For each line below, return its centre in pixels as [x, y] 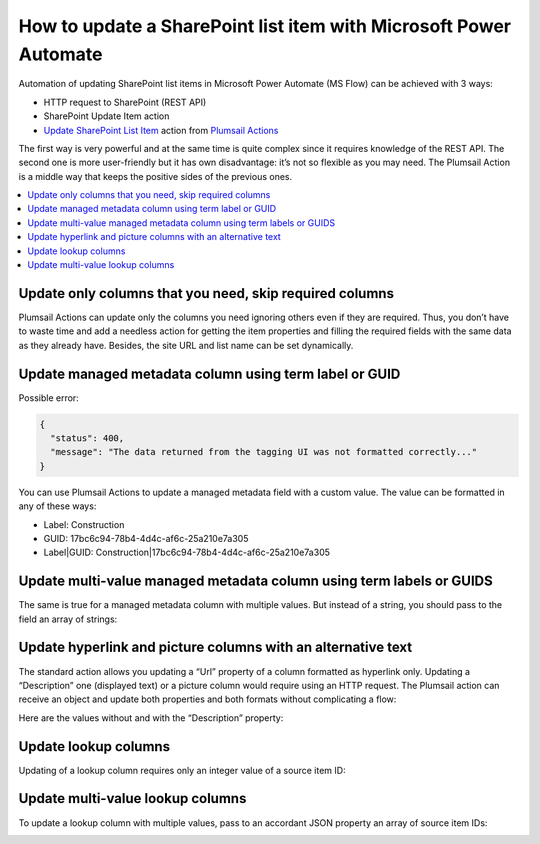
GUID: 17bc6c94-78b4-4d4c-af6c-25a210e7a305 [146, 538]
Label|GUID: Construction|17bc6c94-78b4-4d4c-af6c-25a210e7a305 [186, 552]
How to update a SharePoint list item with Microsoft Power [265, 26]
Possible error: [48, 397]
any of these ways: [57, 506]
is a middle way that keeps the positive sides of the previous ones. [155, 176]
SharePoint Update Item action [106, 116]
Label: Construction [84, 524]
